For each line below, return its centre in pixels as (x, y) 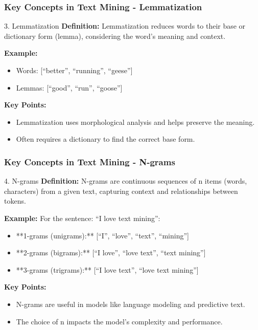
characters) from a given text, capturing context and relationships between (121, 191)
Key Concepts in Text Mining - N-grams (90, 161)
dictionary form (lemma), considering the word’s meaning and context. (115, 36)
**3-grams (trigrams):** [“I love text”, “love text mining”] (107, 269)
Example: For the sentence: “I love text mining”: (82, 218)
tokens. (15, 201)
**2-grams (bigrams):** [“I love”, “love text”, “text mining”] (111, 252)
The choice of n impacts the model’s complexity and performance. (119, 321)
